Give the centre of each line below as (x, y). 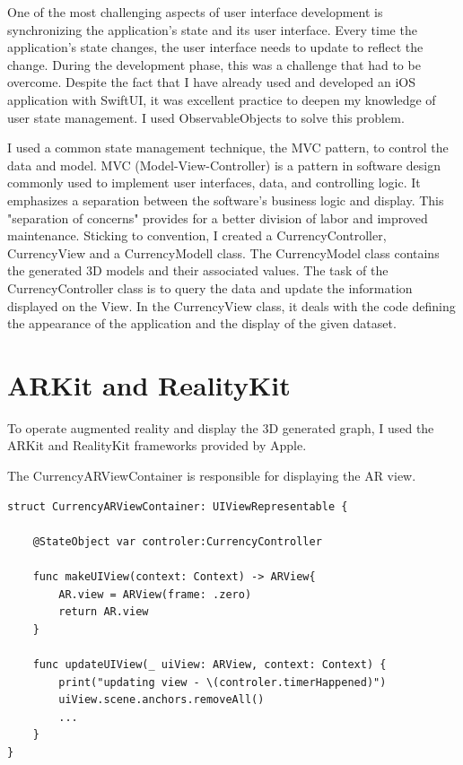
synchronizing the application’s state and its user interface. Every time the (212, 29)
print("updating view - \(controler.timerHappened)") (223, 682)
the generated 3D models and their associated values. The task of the (198, 270)
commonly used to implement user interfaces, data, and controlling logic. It (214, 183)
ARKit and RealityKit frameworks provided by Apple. (157, 445)
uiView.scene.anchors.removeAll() (162, 700)
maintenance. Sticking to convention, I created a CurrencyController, (197, 235)
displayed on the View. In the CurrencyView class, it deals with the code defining (231, 305)
